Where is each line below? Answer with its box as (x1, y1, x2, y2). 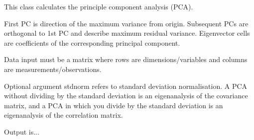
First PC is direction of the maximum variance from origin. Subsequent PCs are (4, 18, 249, 28)
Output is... (4, 126, 39, 137)
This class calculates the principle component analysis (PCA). (4, 1, 193, 11)
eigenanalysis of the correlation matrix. (4, 110, 123, 120)
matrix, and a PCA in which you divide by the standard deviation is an (4, 100, 223, 110)
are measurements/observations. (4, 64, 102, 74)
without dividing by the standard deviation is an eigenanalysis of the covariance (4, 90, 248, 101)
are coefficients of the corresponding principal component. (4, 37, 180, 48)
